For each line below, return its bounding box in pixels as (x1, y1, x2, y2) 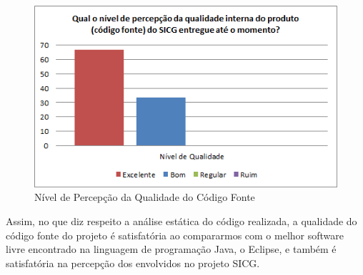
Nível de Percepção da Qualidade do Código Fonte (34, 190, 255, 204)
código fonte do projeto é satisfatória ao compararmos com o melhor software (6, 227, 344, 242)
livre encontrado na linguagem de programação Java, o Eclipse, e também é (6, 242, 337, 256)
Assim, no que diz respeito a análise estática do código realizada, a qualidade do (6, 213, 357, 228)
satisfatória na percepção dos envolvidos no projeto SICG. (6, 255, 260, 270)
